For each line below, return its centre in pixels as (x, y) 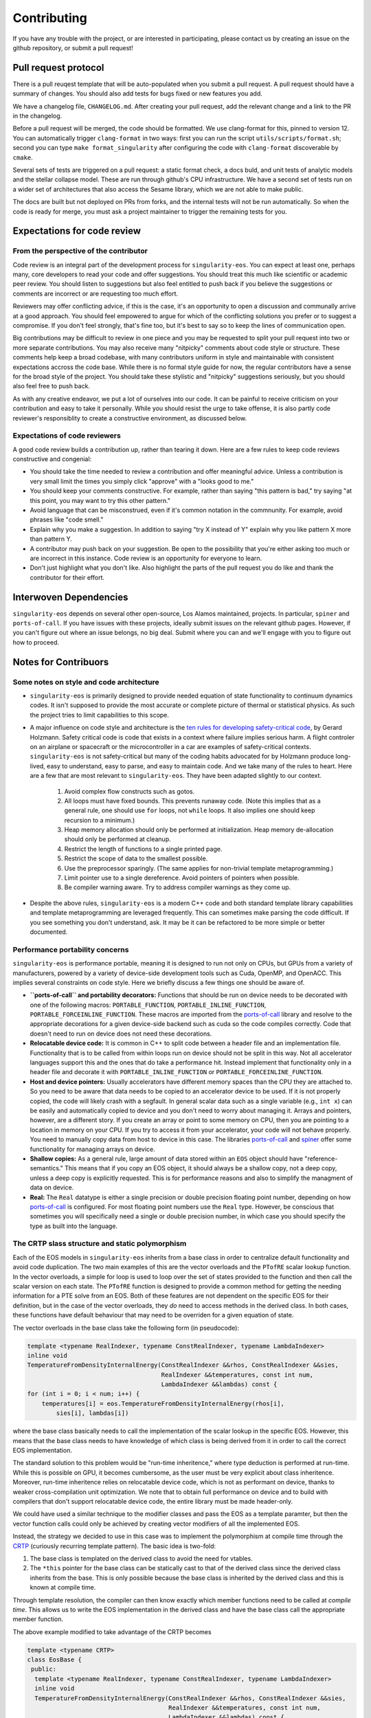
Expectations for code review (77, 231)
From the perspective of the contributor (80, 251)
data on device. (52, 1187)
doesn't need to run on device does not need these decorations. (121, 1034)
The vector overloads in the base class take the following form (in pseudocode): (126, 1328)
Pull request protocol (58, 68)
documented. (49, 932)
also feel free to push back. (52, 386)
